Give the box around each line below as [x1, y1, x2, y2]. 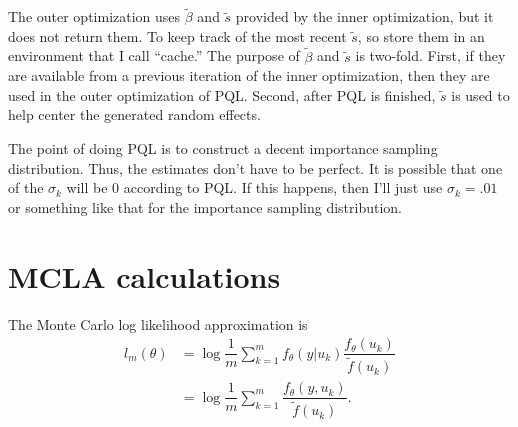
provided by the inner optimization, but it [235, 6, 494, 27]
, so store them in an [357, 25, 485, 46]
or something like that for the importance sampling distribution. [8, 196, 402, 217]
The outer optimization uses [8, 6, 181, 27]
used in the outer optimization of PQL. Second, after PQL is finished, [8, 84, 436, 105]
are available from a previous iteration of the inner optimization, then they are [8, 65, 490, 86]
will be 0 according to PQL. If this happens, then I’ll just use [66, 177, 443, 198]
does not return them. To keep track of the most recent [8, 25, 347, 46]
